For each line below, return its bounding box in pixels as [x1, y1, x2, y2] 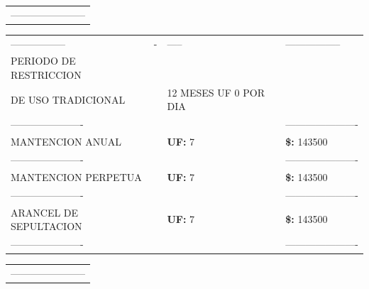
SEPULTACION [11, 219, 82, 234]
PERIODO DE [11, 53, 76, 68]
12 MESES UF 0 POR [167, 84, 265, 99]
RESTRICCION [11, 67, 82, 82]
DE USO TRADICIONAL [11, 92, 126, 107]
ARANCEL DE [11, 205, 79, 219]
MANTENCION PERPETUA [11, 169, 142, 184]
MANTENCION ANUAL [11, 134, 121, 149]
